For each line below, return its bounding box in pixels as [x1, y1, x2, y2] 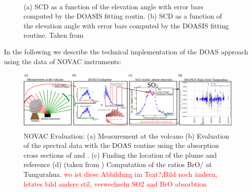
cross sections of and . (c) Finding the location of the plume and [24, 149, 217, 160]
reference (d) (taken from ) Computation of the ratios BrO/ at [24, 159, 212, 169]
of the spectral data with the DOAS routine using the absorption [24, 140, 219, 150]
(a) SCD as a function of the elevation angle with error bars [24, 1, 203, 11]
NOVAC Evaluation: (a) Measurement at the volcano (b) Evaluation [24, 130, 229, 141]
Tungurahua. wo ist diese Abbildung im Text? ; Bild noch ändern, [24, 168, 217, 179]
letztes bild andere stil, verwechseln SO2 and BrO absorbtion [24, 178, 207, 189]
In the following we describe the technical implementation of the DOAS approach [4, 46, 249, 56]
